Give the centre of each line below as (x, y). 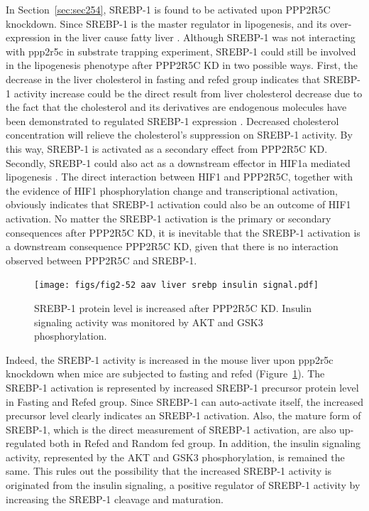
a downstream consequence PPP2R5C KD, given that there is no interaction (172, 246)
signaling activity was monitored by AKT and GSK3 (149, 322)
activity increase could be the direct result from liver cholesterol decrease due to (188, 93)
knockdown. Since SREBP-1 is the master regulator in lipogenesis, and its (166, 23)
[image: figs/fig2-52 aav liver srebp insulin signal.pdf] (176, 285)
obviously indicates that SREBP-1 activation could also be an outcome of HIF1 (178, 204)
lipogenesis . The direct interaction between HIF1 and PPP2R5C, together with (179, 177)
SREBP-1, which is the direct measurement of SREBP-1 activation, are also (171, 429)
